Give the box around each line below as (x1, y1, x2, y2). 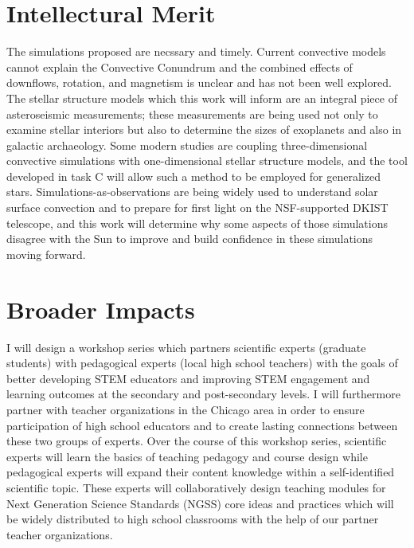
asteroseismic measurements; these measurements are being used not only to (6, 105, 378, 122)
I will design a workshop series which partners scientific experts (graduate (6, 339, 366, 355)
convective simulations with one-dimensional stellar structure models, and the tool (6, 152, 408, 169)
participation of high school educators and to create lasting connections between (6, 417, 398, 433)
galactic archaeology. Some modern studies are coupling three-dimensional (6, 136, 368, 153)
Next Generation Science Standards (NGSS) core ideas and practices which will (6, 495, 394, 511)
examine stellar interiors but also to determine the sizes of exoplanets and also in (6, 121, 402, 138)
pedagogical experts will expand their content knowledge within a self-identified (6, 464, 395, 480)
